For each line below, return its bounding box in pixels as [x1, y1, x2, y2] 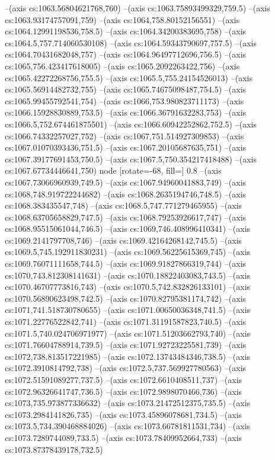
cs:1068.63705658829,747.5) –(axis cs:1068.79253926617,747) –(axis [5, 210, 247, 223]
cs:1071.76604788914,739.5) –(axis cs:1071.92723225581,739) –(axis [5, 338, 247, 351]
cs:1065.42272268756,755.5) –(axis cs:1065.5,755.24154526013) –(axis [5, 71, 252, 84]
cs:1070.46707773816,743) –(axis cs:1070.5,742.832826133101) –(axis [5, 280, 251, 293]
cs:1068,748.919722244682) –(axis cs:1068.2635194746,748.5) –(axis [5, 187, 247, 200]
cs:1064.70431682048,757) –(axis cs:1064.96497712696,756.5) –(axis [5, 48, 247, 60]
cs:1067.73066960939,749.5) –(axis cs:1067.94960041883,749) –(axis [5, 175, 247, 188]
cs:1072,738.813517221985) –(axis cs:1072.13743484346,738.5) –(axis [5, 350, 251, 362]
